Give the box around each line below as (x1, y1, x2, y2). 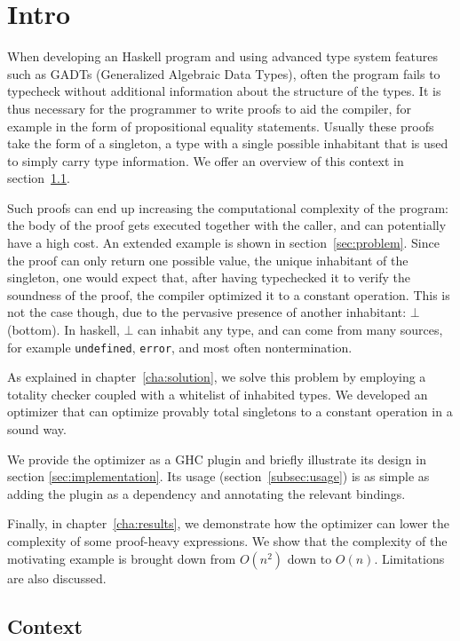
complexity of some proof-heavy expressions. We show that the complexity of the (7, 532, 448, 550)
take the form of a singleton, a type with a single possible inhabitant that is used (7, 134, 448, 153)
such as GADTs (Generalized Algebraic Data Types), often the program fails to (7, 64, 440, 83)
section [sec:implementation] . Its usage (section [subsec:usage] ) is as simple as (7, 467, 430, 486)
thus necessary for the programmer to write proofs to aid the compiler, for (7, 99, 411, 117)
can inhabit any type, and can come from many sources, (138, 320, 443, 339)
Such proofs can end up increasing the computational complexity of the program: (7, 198, 448, 217)
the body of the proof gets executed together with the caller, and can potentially (7, 216, 447, 234)
